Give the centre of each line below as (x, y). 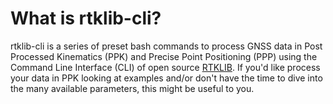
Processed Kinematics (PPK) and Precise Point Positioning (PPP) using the (164, 56)
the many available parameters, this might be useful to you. (132, 88)
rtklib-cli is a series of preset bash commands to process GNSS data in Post (166, 46)
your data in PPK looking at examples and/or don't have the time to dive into (166, 78)
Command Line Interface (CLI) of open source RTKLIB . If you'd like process (165, 67)
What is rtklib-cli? (86, 18)
